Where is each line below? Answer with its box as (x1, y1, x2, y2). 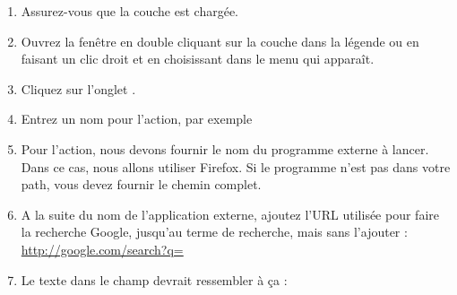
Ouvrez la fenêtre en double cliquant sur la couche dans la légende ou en (21, 31, 419, 50)
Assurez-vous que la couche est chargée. (21, 2, 239, 20)
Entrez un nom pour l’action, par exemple (21, 109, 253, 128)
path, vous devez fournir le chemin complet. (21, 175, 262, 194)
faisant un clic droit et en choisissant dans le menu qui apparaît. (21, 49, 375, 68)
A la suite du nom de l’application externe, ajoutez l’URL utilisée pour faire (21, 204, 439, 223)
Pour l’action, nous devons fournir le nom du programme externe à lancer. (21, 139, 429, 158)
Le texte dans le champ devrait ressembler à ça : (21, 270, 288, 289)
